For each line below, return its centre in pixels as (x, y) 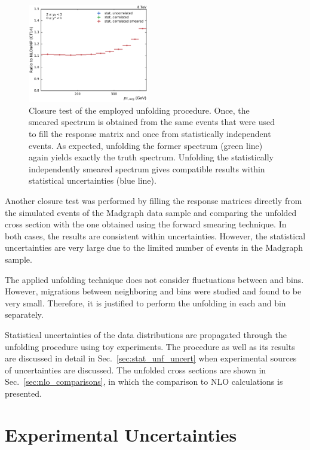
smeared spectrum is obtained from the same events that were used (152, 122)
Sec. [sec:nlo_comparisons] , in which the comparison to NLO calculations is (144, 381)
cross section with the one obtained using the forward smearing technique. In (146, 224)
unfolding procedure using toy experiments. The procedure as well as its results (150, 346)
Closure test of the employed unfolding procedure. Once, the (139, 110)
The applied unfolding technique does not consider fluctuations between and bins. (154, 279)
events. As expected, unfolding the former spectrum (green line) (146, 145)
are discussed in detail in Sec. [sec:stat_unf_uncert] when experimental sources (151, 358)
